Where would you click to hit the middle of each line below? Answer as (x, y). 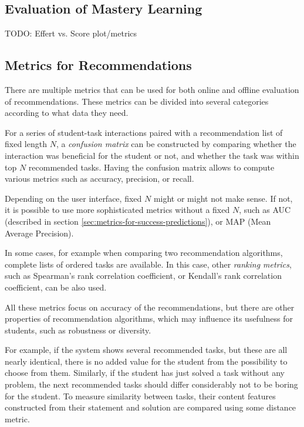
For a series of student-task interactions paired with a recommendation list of (144, 132)
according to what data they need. (67, 113)
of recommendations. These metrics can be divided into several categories (137, 101)
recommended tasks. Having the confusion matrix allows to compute (151, 167)
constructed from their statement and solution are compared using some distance (151, 407)
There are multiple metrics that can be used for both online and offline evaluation (152, 89)
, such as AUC (265, 210)
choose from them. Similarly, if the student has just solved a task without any (145, 373)
